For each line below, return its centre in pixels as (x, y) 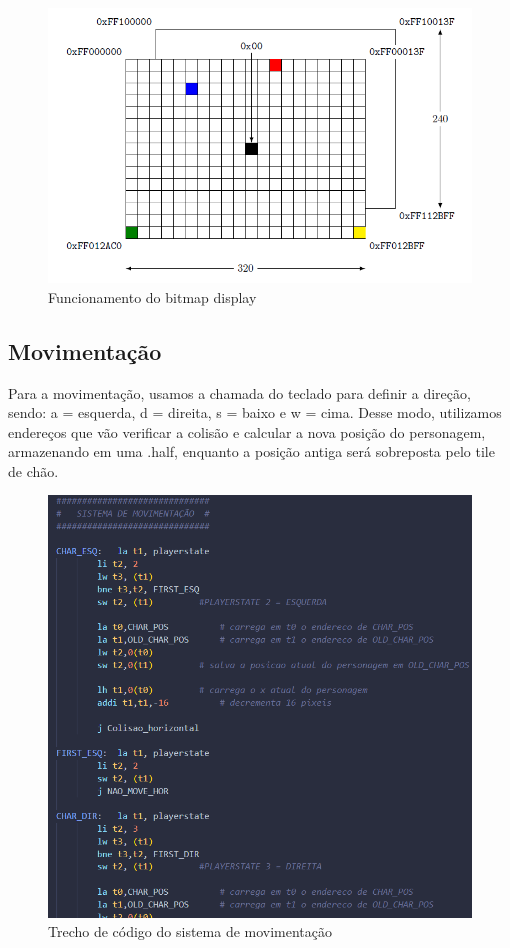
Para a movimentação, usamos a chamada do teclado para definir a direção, (239, 392)
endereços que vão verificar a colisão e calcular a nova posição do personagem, (247, 431)
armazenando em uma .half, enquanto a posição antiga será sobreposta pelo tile (251, 451)
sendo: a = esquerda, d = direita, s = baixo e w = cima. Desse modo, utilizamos (255, 412)
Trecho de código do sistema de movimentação (190, 931)
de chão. (33, 470)
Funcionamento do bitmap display (152, 296)
